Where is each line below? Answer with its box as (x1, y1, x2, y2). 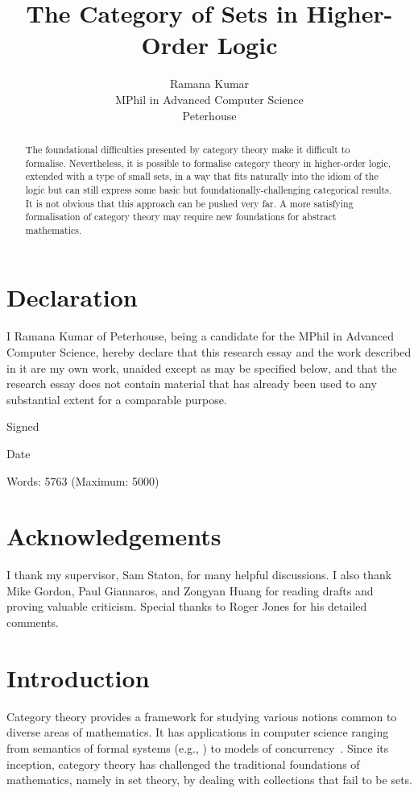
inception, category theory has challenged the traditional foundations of (6, 755, 360, 772)
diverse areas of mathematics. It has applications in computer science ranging (6, 724, 389, 741)
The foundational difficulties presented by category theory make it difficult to (25, 142, 350, 156)
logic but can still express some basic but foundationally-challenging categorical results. (25, 182, 392, 196)
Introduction (6, 661, 150, 694)
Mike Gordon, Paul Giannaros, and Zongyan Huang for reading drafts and (6, 582, 374, 599)
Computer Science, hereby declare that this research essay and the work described (6, 344, 412, 361)
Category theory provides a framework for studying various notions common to (6, 707, 397, 724)
